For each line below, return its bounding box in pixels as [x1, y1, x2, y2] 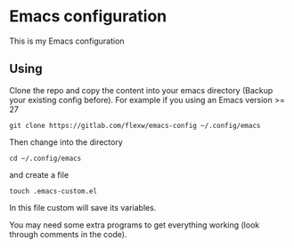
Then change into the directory [9, 136, 123, 148]
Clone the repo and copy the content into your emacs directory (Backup [9, 84, 274, 95]
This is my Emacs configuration [9, 36, 125, 46]
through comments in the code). [9, 228, 127, 239]
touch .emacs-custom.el [9, 187, 98, 196]
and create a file [9, 169, 69, 180]
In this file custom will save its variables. [9, 202, 157, 212]
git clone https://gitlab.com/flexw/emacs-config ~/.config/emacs [9, 121, 261, 130]
